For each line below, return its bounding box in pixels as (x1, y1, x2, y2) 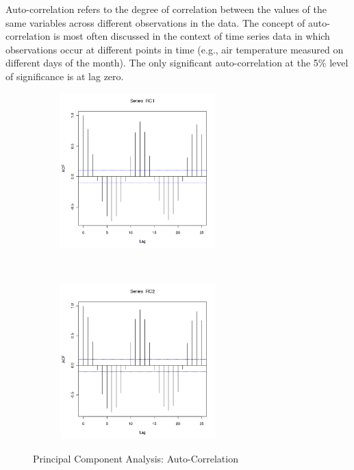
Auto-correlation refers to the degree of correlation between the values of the (5, 2, 327, 16)
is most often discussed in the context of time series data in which (53, 29, 330, 43)
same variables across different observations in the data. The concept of (5, 15, 305, 29)
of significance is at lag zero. (5, 69, 124, 83)
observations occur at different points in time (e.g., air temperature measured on (5, 42, 344, 56)
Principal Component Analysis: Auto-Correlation (33, 451, 238, 465)
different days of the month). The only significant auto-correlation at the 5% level (5, 55, 349, 70)
